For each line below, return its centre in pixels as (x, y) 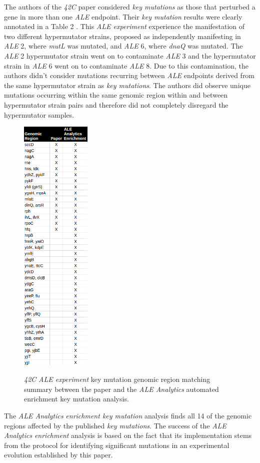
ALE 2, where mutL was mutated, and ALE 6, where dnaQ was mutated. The (123, 46)
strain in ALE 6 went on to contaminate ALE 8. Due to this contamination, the (126, 65)
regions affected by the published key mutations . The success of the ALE (115, 425)
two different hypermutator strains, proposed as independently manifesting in (122, 36)
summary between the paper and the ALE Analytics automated (121, 389)
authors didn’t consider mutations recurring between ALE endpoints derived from (129, 75)
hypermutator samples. (39, 114)
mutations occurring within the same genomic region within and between (116, 95)
